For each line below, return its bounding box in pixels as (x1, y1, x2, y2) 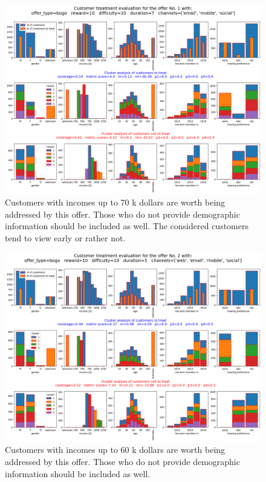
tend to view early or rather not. (5, 231, 126, 244)
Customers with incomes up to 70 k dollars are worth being (5, 195, 225, 208)
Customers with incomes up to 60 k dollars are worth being (5, 443, 225, 456)
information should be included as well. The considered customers (5, 219, 249, 232)
